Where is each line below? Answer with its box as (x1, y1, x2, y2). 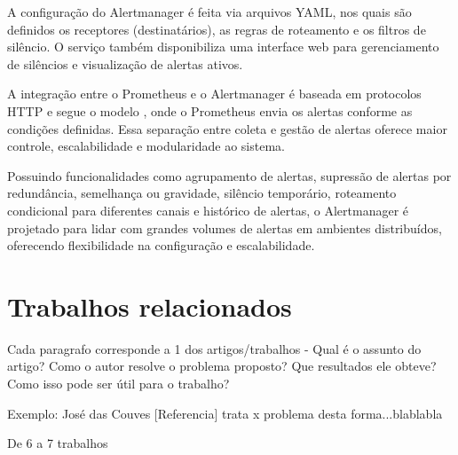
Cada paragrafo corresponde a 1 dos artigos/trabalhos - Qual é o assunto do (7, 339, 422, 357)
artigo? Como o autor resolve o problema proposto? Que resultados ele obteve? (7, 357, 437, 375)
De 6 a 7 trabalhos (7, 434, 108, 452)
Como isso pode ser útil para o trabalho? (7, 374, 230, 393)
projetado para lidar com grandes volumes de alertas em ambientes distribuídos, (7, 218, 442, 237)
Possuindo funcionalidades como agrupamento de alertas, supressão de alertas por (7, 166, 452, 184)
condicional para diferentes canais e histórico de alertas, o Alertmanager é (7, 200, 409, 219)
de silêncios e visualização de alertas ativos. (7, 54, 243, 73)
